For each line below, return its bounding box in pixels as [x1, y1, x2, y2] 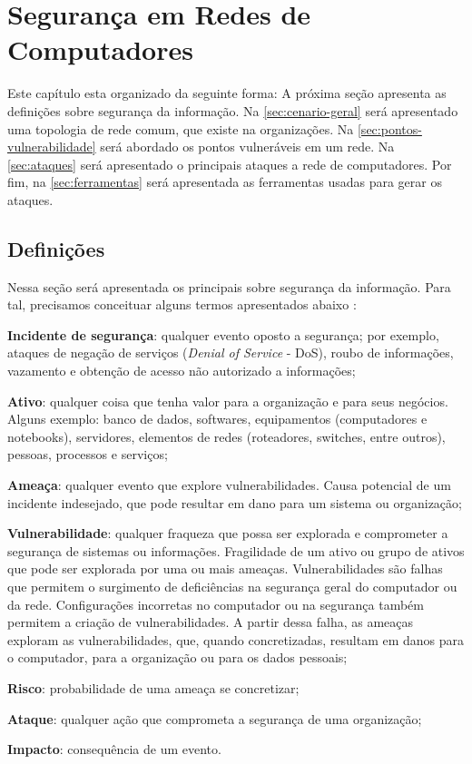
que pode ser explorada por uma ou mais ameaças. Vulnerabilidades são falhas [7, 559, 443, 578]
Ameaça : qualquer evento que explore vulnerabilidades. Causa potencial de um [7, 475, 451, 495]
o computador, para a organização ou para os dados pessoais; [7, 648, 348, 667]
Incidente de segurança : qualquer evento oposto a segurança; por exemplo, [7, 325, 439, 344]
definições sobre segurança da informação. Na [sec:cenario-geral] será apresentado [7, 101, 458, 120]
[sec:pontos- [357, 119, 422, 138]
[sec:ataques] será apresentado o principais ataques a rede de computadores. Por [7, 154, 452, 173]
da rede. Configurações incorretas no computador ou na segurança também [7, 594, 424, 613]
